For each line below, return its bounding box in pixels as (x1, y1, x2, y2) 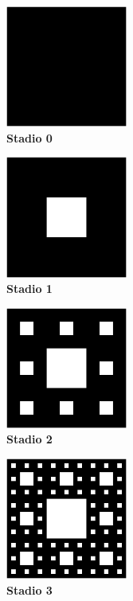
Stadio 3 (6, 581, 53, 598)
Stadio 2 (6, 431, 53, 447)
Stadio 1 (6, 280, 53, 297)
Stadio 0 (6, 129, 53, 146)
